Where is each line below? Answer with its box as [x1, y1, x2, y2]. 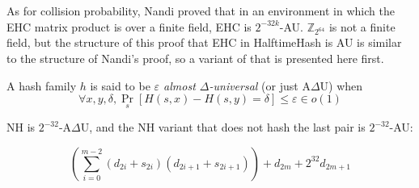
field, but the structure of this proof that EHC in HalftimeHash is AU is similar [6, 34, 402, 51]
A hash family [6, 77, 77, 94]
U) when [320, 77, 363, 94]
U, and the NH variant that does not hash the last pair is [80, 119, 366, 136]
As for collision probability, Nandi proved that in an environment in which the [6, 2, 395, 19]
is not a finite [328, 18, 396, 35]
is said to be [90, 77, 150, 94]
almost [163, 77, 196, 94]
